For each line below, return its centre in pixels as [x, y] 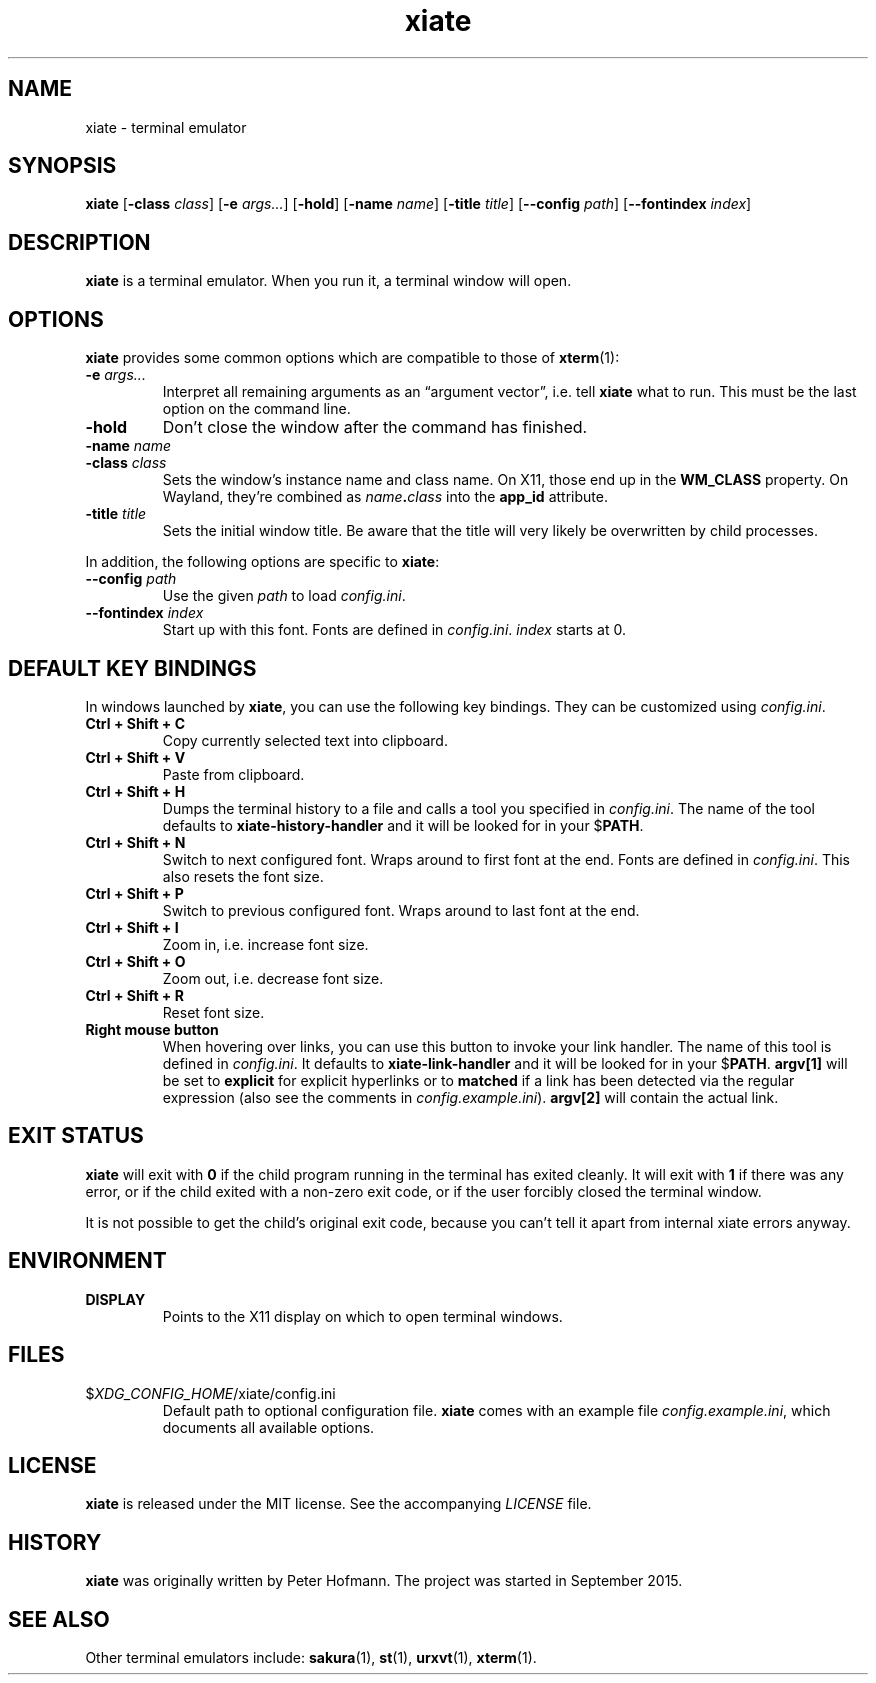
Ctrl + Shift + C [135, 723]
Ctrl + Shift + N [135, 842]
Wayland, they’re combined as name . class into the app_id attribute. [385, 497]
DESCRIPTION [79, 242]
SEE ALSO [59, 1619]
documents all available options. [268, 1427]
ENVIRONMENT [87, 1261]
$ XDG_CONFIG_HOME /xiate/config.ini [210, 1393]
